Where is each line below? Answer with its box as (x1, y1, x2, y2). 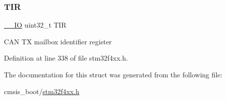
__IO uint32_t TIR (4, 20, 67, 30)
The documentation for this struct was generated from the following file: (4, 69, 223, 79)
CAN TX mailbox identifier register (4, 36, 112, 46)
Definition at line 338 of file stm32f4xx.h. (4, 53, 128, 63)
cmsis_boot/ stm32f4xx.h (4, 86, 79, 96)
